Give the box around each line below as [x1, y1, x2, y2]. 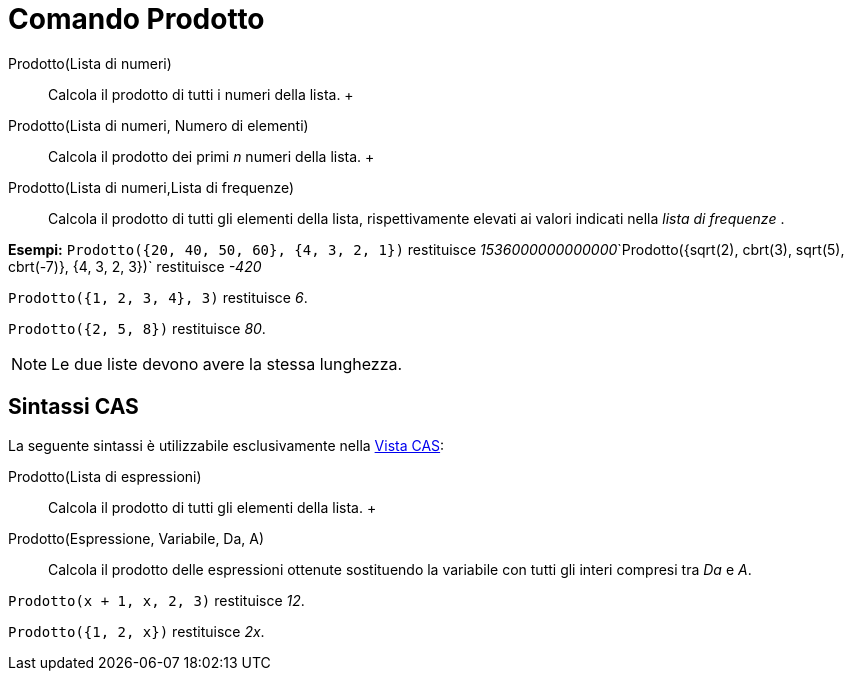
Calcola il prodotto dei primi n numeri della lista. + [48, 147, 375, 165]
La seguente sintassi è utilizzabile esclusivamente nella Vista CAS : [8, 436, 445, 454]
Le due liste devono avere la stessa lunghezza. [51, 353, 403, 374]
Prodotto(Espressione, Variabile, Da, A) [8, 529, 265, 547]
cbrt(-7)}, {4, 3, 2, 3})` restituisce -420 [8, 257, 262, 275]
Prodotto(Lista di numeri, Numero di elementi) [8, 116, 309, 134]
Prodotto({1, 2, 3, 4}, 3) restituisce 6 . [8, 288, 308, 306]
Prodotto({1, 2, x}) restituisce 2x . [8, 622, 265, 640]
